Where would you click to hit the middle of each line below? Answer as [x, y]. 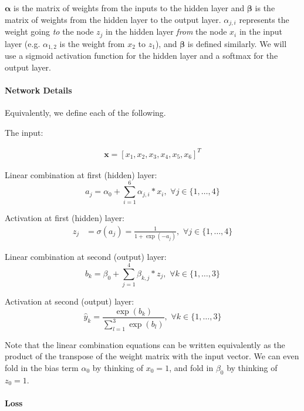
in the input [261, 31]
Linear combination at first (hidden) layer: [81, 174]
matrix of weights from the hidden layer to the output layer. [113, 19]
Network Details [38, 90]
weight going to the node [49, 31]
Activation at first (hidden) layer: [65, 218]
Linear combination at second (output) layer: [86, 257]
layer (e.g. [23, 43]
